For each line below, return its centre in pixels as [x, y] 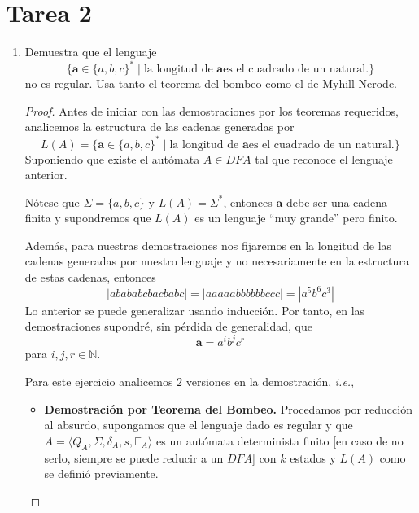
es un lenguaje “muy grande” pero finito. [296, 218]
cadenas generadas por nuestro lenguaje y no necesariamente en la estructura [217, 261]
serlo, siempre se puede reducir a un [134, 457]
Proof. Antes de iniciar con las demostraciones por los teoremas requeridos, [212, 110]
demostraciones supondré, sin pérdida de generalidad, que [169, 326]
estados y [313, 457]
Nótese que [52, 202]
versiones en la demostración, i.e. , [270, 381]
